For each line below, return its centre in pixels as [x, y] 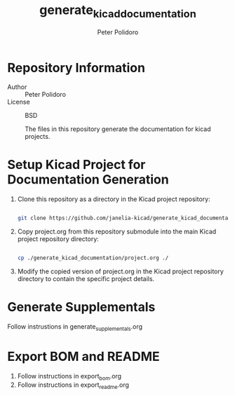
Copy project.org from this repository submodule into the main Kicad [117, 232]
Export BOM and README [83, 356]
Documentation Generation [88, 180]
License [19, 102]
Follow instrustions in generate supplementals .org [75, 327]
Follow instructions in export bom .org [69, 377]
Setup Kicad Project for [76, 165]
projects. [38, 137]
